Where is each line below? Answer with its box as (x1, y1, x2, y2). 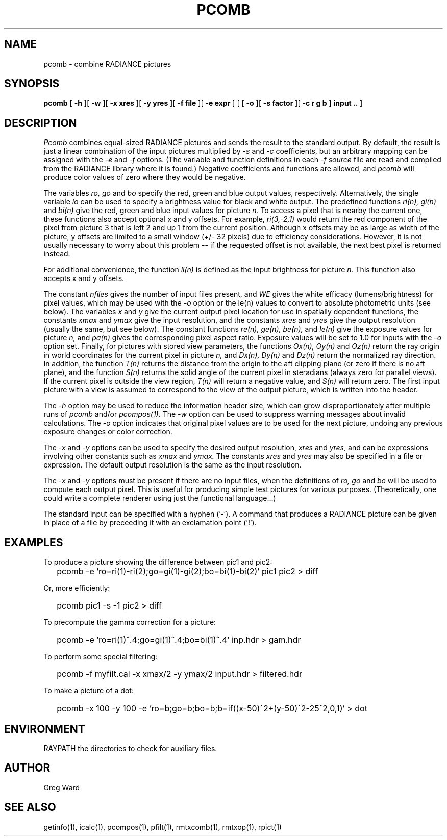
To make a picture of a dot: (43, 686, 134, 695)
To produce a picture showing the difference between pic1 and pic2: (43, 557, 272, 567)
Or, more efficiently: (43, 584, 110, 593)
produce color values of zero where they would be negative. (43, 173, 246, 182)
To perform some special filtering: (43, 652, 158, 661)
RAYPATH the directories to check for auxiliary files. (43, 743, 217, 753)
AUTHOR (4, 761, 51, 775)
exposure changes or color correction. (43, 427, 172, 436)
